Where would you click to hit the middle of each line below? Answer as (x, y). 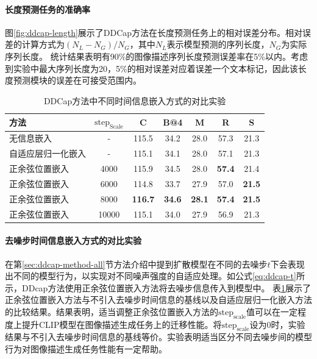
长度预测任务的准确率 (48, 9)
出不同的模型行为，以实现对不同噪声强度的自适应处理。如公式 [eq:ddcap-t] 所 (155, 276)
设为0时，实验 (277, 324)
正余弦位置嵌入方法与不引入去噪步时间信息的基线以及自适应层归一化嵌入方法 (158, 300)
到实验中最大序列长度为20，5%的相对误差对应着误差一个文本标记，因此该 (151, 68)
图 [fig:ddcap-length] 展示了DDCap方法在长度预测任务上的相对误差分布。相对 (154, 32)
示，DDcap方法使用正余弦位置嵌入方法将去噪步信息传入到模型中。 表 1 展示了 (158, 287)
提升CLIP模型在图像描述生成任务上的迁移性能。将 (122, 324)
